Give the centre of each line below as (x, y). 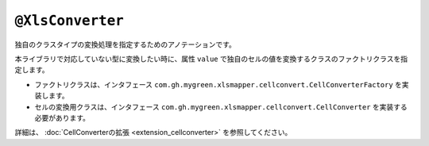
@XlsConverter (70, 21)
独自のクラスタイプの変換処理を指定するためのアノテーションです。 (125, 44)
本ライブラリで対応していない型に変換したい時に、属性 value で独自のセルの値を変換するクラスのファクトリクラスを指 (211, 59)
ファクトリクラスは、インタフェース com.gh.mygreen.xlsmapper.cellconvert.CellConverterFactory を (218, 84)
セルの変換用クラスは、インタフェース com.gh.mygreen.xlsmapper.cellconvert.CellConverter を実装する (221, 106)
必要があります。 (62, 117)
